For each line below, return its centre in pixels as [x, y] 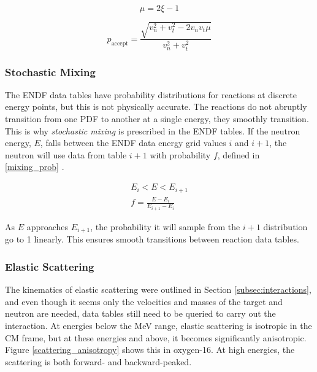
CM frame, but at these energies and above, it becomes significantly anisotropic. [156, 337]
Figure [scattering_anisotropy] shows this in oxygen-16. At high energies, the [150, 350]
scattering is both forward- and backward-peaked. [98, 361]
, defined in [239, 154]
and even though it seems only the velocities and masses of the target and [144, 301]
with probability [180, 154]
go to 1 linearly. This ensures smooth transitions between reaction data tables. [152, 239]
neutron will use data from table [66, 154]
